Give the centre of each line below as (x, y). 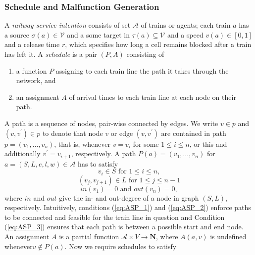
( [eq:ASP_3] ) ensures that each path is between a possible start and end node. (124, 227)
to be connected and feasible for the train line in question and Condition (115, 217)
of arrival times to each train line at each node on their (153, 97)
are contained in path (194, 133)
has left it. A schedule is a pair (51, 54)
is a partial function (89, 236)
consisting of (145, 54)
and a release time (32, 44)
